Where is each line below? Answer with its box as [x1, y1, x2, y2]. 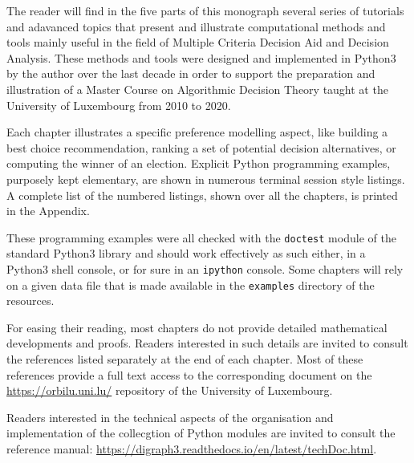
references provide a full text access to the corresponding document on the [6, 366, 372, 383]
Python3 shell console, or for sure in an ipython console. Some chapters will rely [6, 260, 404, 277]
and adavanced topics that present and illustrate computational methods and [6, 18, 386, 35]
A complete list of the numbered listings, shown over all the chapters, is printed [6, 186, 398, 203]
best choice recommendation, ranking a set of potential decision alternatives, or [6, 139, 396, 156]
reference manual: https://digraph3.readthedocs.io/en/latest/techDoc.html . [6, 441, 377, 457]
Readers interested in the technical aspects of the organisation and [6, 408, 334, 425]
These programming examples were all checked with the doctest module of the [6, 229, 396, 246]
